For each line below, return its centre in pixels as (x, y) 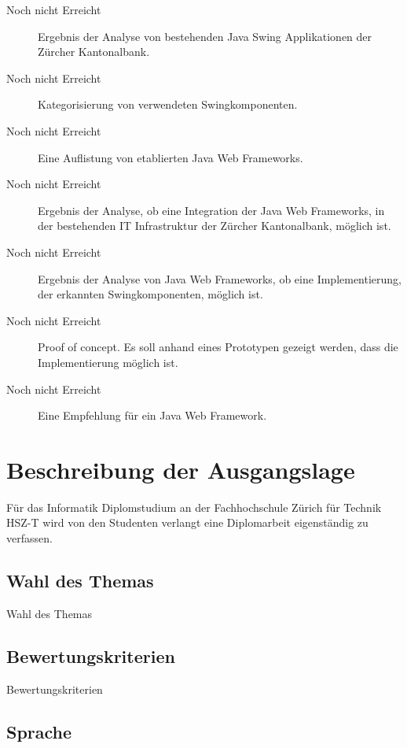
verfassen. (29, 538)
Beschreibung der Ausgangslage (181, 469)
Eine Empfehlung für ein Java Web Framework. (152, 415)
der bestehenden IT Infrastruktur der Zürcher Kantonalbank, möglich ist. (214, 226)
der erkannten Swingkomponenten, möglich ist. (150, 294)
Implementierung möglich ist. (108, 362)
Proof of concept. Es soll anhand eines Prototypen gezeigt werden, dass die (218, 347)
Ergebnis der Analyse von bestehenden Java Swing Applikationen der (205, 36)
